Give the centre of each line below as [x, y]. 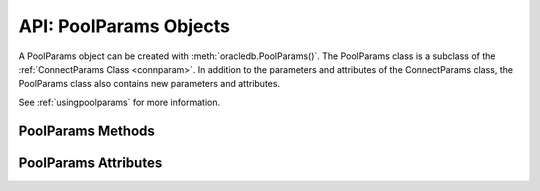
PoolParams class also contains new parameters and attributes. [149, 84]
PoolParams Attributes [90, 162]
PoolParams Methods [86, 130]
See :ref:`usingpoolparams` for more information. [119, 102]
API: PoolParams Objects [124, 26]
